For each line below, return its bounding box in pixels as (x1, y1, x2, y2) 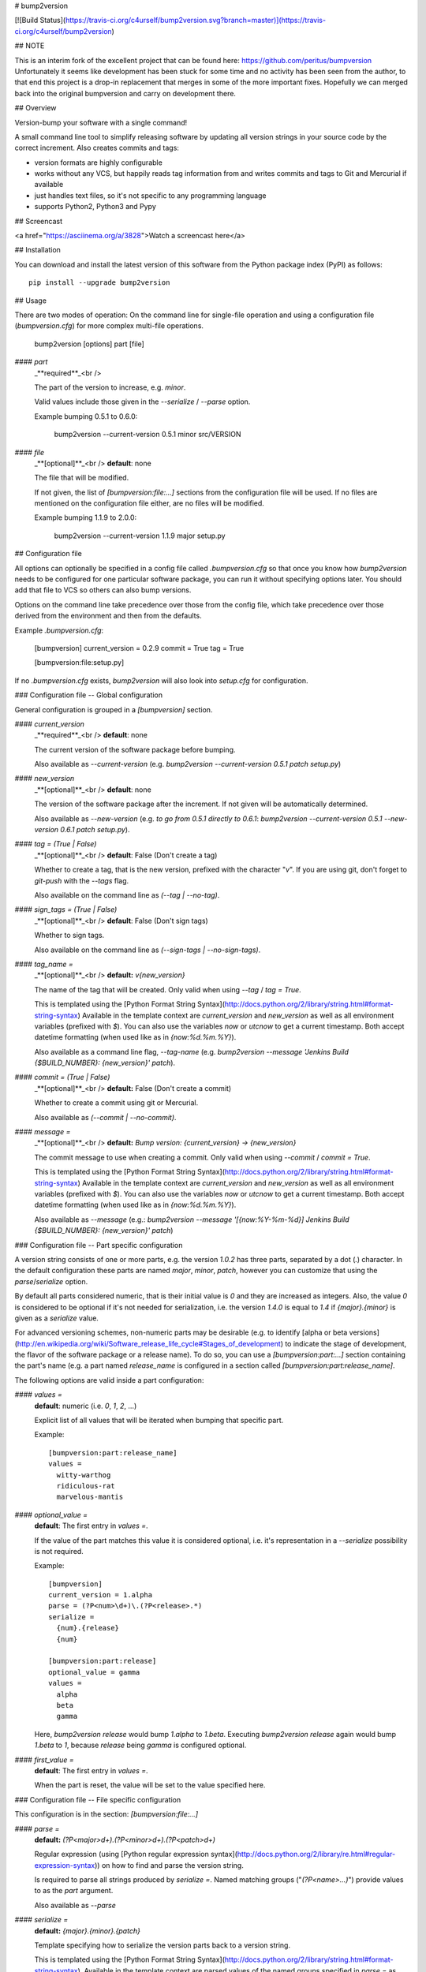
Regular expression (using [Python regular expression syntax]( (34, 1850, 238, 1859)
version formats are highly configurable (34, 158, 163, 167)
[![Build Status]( (14, 16, 66, 25)
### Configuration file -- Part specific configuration (14, 1240, 183, 1249)
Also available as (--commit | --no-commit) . (34, 1112, 177, 1122)
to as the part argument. (34, 1886, 114, 1895)
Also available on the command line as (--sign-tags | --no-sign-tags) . (34, 945, 261, 954)
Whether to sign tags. (34, 931, 105, 940)
